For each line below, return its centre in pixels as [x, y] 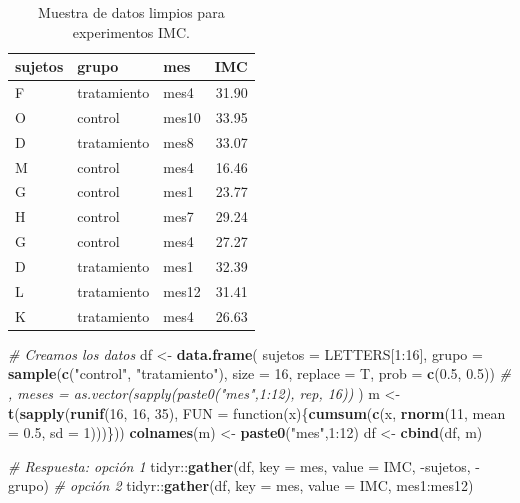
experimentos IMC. [131, 31]
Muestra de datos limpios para [131, 12]
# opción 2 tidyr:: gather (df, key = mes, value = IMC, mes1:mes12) [263, 485]
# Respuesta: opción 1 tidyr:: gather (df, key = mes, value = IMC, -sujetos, [239, 465]
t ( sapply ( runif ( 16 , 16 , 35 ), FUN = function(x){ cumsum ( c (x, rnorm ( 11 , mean [257, 412]
